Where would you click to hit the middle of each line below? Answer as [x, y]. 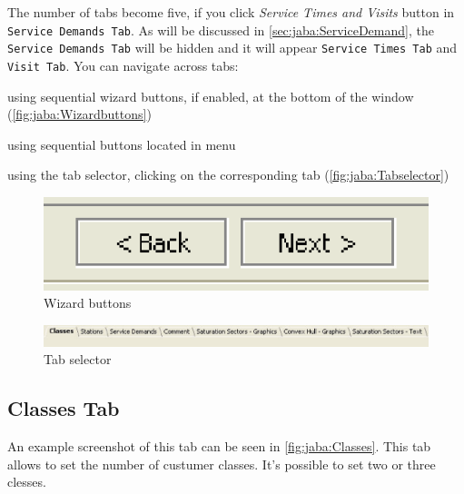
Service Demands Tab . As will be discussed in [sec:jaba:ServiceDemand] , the [221, 30]
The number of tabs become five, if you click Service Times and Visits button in [231, 12]
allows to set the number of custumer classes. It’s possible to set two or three [222, 464]
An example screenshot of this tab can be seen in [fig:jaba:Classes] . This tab [219, 446]
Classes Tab [64, 408]
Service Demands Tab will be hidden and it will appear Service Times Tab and [232, 48]
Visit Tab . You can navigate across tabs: [123, 65]
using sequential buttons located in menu [122, 144]
